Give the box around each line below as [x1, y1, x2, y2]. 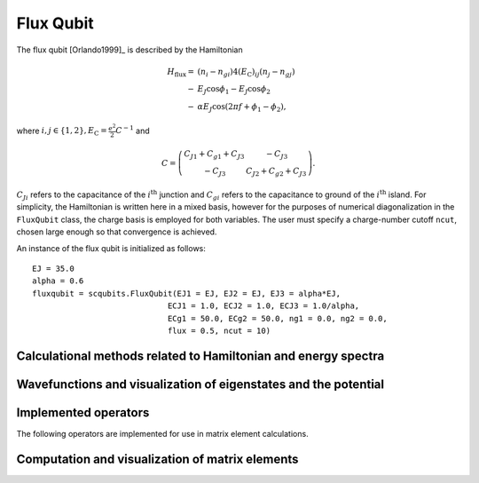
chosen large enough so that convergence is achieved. [16, 226, 217, 237]
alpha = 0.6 [32, 276, 84, 286]
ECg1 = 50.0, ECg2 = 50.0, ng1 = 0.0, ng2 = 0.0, [167, 313, 388, 323]
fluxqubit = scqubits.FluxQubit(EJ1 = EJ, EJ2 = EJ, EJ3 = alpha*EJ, [32, 289, 342, 298]
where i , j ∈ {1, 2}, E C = [16, 125, 107, 138]
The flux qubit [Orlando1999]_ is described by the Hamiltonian [16, 44, 243, 55]
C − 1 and [115, 124, 150, 136]
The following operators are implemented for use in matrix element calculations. [16, 428, 310, 439]
